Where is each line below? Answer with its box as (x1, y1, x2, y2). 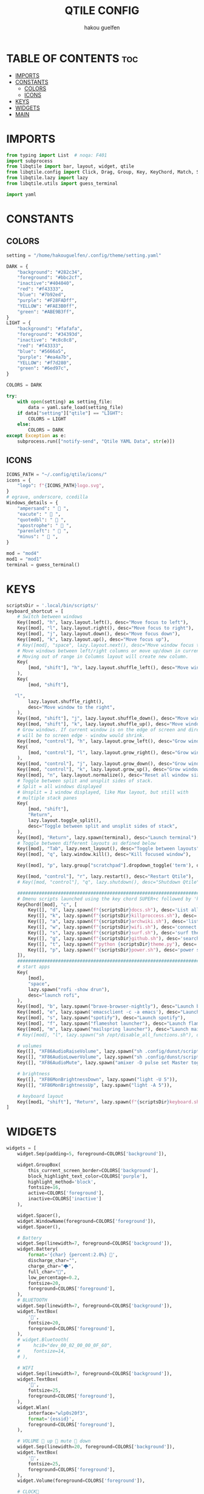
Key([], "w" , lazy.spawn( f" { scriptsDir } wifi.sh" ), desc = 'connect (28, 924, 197, 930)
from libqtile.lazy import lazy (6, 175, 88, 181)
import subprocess (6, 158, 53, 164)
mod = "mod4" (6, 550, 39, 557)
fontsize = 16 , (28, 1184, 61, 1190)
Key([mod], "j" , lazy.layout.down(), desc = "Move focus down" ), (17, 631, 181, 637)
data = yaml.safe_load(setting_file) (28, 404, 123, 410)
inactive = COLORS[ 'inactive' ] (28, 1196, 102, 1202)
